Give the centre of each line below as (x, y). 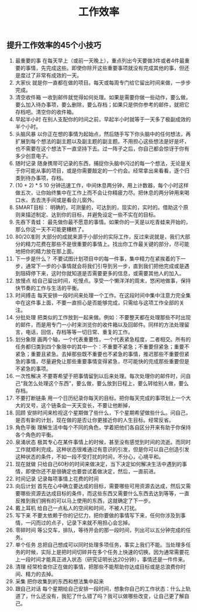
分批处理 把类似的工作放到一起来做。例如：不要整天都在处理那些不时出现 (103, 317)
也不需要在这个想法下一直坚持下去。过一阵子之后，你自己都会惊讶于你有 (102, 148)
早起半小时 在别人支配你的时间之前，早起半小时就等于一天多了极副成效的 (103, 119)
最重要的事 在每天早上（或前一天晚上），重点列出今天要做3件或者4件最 (100, 60)
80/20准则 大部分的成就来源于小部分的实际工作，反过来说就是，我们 (97, 236)
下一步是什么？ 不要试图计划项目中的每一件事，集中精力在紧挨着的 (95, 258)
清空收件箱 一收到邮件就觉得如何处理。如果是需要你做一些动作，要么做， (103, 97)
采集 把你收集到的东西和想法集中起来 (59, 581)
